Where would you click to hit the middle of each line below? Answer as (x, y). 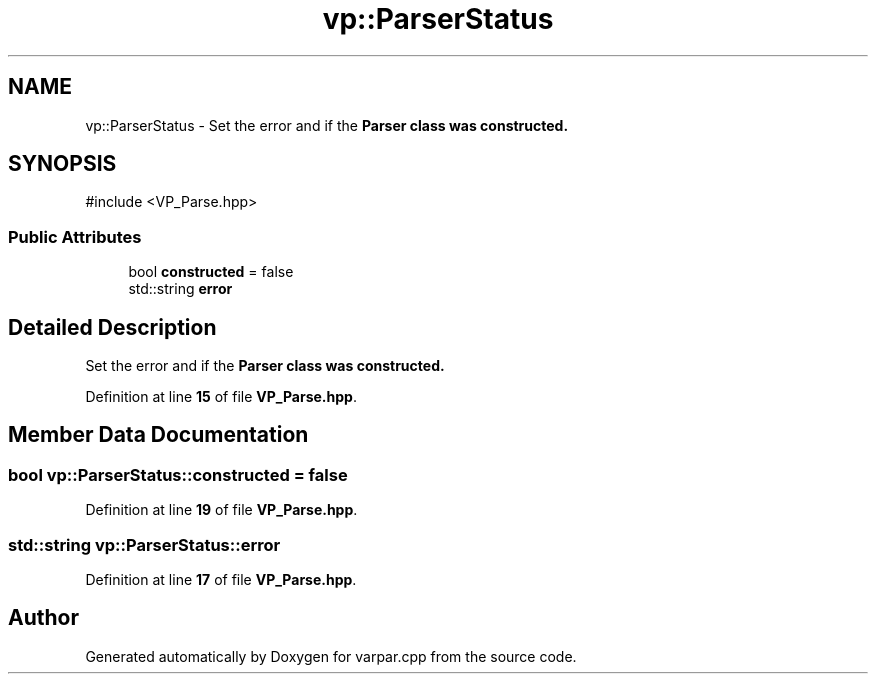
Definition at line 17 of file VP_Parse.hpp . (221, 579)
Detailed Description (112, 327)
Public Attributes (75, 236)
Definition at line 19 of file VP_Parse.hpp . (221, 510)
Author (43, 618)
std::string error (180, 289)
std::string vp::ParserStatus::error (144, 544)
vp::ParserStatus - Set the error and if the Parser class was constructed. (327, 125)
